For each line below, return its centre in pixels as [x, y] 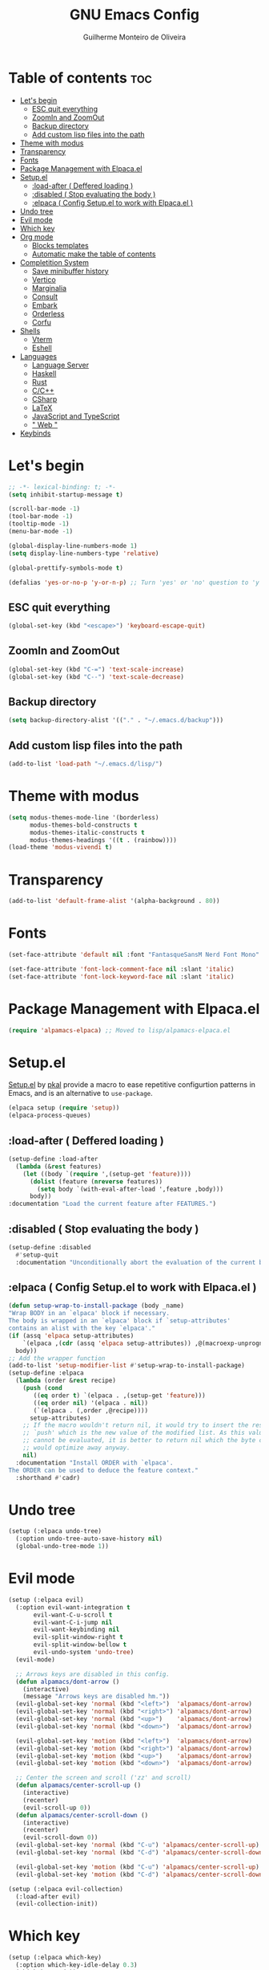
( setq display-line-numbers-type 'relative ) [84, 553]
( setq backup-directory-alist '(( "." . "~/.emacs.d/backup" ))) [116, 721]
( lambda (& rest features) [59, 1167]
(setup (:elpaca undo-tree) [55, 1531]
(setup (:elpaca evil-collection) [66, 1889]
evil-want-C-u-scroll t [73, 1615]
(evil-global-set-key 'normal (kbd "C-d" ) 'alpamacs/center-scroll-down [139, 1853]
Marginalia [49, 288]
